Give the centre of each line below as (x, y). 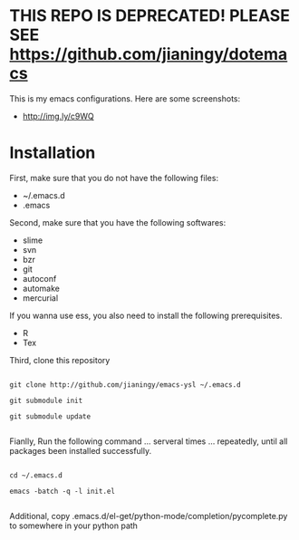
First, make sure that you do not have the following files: (114, 178)
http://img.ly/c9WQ (58, 116)
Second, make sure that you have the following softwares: (118, 222)
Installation (53, 153)
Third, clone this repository (60, 360)
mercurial (40, 298)
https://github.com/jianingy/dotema (149, 54)
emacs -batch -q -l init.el (63, 491)
